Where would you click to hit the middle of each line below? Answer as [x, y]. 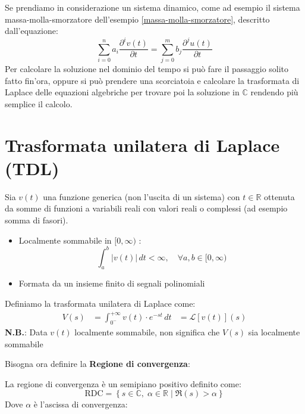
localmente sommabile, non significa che [147, 331]
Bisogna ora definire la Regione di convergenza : [98, 364]
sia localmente [274, 331]
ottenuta [279, 196]
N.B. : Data [26, 331]
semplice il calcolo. [39, 103]
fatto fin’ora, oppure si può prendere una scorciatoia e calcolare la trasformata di [152, 80]
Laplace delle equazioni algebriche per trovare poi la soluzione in [122, 92]
